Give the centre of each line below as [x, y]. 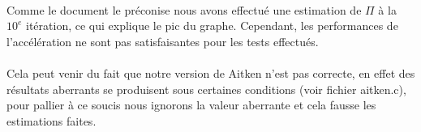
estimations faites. [52, 120]
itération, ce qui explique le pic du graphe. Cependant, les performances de [212, 26]
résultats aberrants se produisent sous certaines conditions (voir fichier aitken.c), [206, 89]
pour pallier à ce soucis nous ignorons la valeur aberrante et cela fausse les [191, 105]
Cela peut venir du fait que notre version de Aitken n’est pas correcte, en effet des [211, 72]
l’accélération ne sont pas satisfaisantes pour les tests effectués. [163, 41]
